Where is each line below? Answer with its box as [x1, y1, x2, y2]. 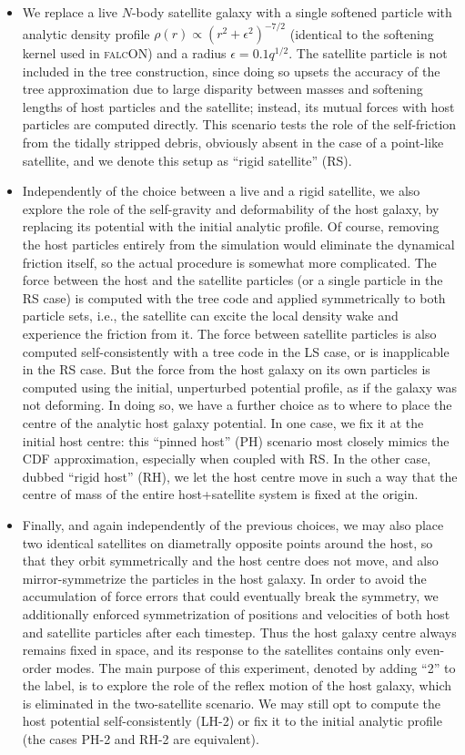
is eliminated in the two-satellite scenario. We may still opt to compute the [22, 693, 440, 712]
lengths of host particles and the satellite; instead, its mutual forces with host [22, 97, 455, 116]
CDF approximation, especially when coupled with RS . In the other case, [22, 449, 431, 468]
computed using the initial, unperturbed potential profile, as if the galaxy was [22, 377, 457, 396]
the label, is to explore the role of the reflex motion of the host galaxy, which [22, 676, 452, 695]
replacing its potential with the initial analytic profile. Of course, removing [22, 217, 440, 236]
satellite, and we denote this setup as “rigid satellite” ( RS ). [22, 150, 352, 169]
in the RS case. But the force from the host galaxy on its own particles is [22, 360, 430, 379]
